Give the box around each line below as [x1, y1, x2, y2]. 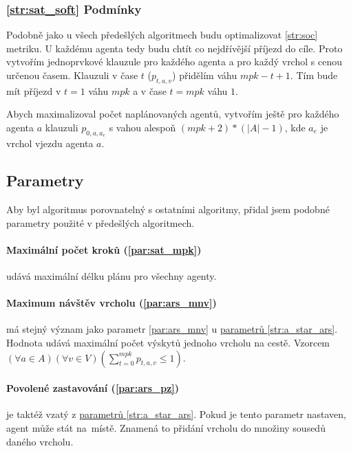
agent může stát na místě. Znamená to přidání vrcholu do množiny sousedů [6, 420, 326, 434]
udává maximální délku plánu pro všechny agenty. [6, 268, 217, 283]
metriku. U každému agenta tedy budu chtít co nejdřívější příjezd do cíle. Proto [6, 41, 343, 55]
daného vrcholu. [6, 434, 74, 448]
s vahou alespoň [109, 120, 176, 134]
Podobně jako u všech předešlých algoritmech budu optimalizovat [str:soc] [6, 27, 318, 42]
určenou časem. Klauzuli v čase [6, 68, 138, 82]
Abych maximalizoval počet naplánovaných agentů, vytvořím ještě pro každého [6, 107, 339, 121]
